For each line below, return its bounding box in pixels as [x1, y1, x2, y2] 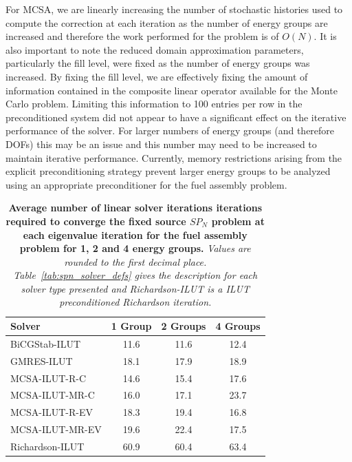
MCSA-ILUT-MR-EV [10, 422, 102, 437]
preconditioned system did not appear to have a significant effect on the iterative [5, 109, 346, 124]
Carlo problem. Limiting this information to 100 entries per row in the [5, 96, 302, 111]
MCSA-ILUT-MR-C [10, 388, 95, 402]
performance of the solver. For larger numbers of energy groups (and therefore [5, 123, 335, 138]
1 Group [111, 319, 152, 333]
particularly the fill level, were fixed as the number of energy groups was [5, 56, 310, 70]
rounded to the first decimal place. [64, 254, 207, 269]
